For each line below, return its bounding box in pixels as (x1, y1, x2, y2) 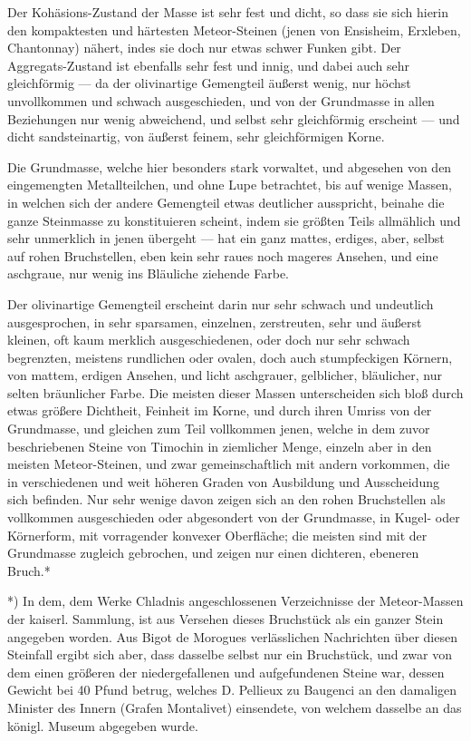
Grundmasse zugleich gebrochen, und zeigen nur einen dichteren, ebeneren (7, 543, 419, 562)
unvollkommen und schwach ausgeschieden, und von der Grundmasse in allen (7, 91, 435, 110)
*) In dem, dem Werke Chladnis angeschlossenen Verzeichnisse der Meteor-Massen (7, 591, 464, 610)
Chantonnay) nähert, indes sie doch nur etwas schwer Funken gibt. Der (7, 38, 401, 57)
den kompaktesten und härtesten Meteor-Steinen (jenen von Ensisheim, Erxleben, (7, 20, 461, 39)
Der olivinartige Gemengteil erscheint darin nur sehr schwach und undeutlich (7, 294, 434, 313)
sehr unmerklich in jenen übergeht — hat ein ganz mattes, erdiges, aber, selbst (7, 229, 445, 248)
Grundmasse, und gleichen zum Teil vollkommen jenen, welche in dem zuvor (7, 419, 430, 438)
